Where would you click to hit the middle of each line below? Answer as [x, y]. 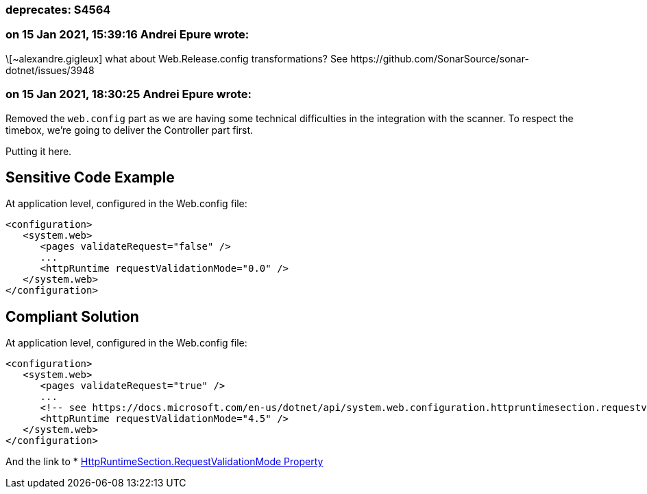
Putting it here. [39, 151]
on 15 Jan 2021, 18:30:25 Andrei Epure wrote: [129, 94]
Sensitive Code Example [90, 177]
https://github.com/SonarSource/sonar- [440, 58]
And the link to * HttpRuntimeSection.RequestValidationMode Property [164, 462]
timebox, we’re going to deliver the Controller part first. [130, 130]
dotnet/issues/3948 [50, 70]
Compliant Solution [72, 316]
